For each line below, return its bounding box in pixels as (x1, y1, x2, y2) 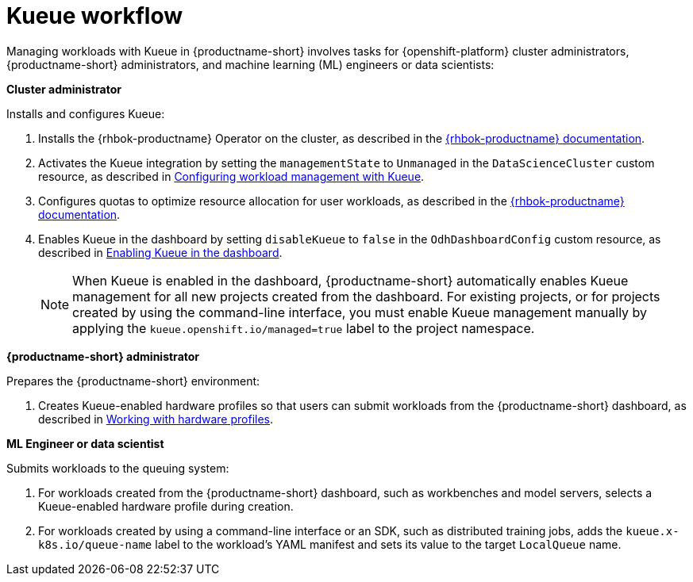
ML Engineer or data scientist (6, 436, 164, 450)
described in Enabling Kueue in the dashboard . (38, 245, 283, 259)
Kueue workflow (6, 2, 183, 29)
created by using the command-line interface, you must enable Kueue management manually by (72, 304, 648, 320)
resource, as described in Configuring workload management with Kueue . (38, 169, 425, 183)
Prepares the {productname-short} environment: (6, 373, 260, 388)
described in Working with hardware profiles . (38, 412, 274, 426)
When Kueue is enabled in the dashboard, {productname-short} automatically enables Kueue (72, 272, 629, 289)
